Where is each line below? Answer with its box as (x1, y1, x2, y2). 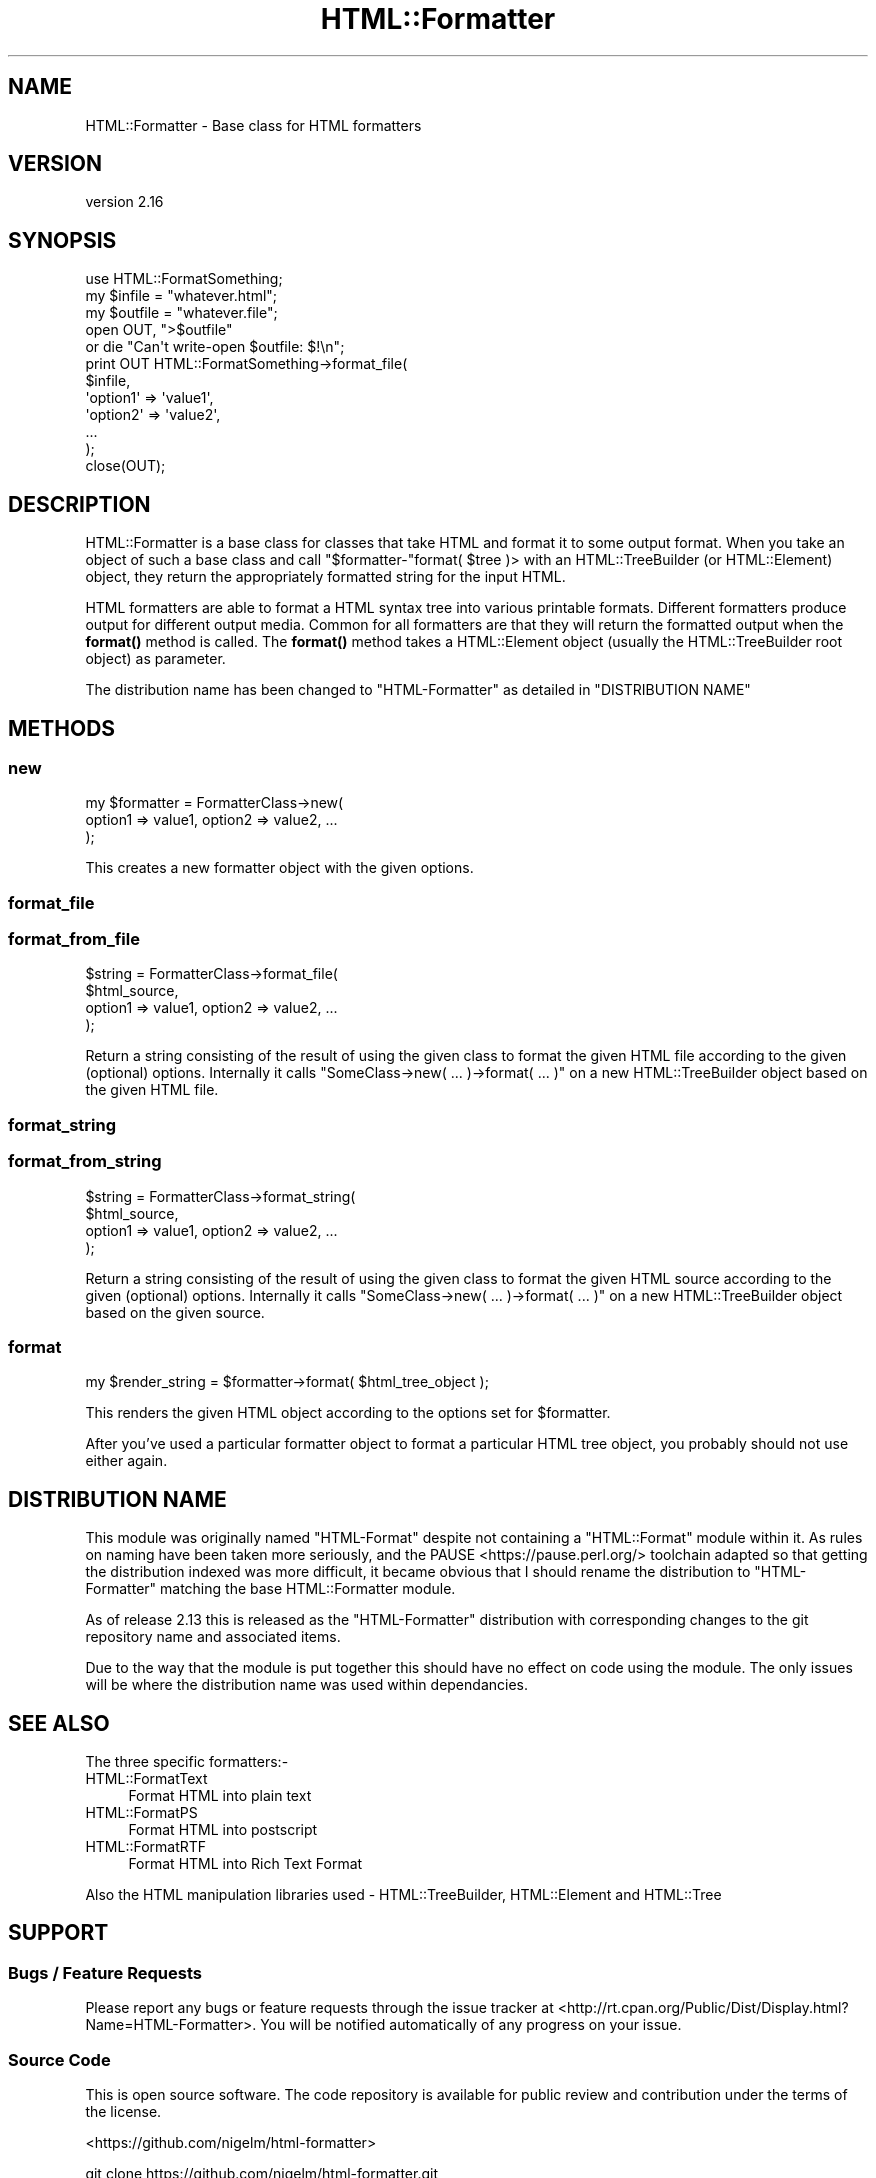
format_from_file (8, 929, 140, 950)
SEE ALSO (8, 1710, 110, 1736)
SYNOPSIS (8, 227, 117, 253)
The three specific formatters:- (85, 1753, 289, 1771)
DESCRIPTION (8, 491, 151, 517)
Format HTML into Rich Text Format (128, 1855, 363, 1873)
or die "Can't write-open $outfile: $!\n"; (85, 338, 345, 356)
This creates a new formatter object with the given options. (85, 859, 474, 877)
